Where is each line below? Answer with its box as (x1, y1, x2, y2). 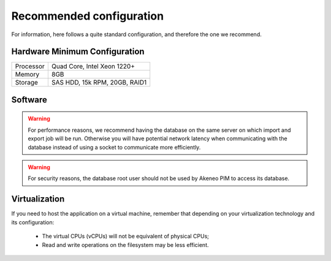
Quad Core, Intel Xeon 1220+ (51, 62, 135, 70)
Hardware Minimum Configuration (11, 47, 145, 57)
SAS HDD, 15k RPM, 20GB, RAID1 (51, 78, 147, 87)
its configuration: (11, 218, 55, 226)
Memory (15, 70, 40, 79)
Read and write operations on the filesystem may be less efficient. (42, 241, 209, 248)
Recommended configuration (11, 9, 164, 23)
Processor (15, 62, 45, 70)
